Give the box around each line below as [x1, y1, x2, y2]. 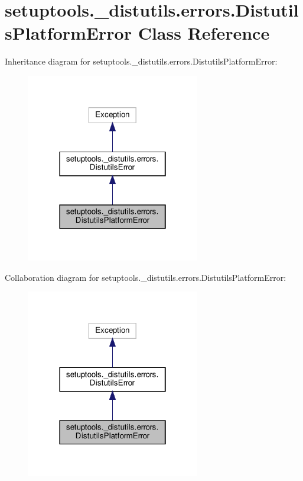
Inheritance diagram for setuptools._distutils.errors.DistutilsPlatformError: [5, 55, 278, 68]
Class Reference [138, 21, 270, 45]
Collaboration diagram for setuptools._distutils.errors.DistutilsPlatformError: [5, 271, 286, 283]
